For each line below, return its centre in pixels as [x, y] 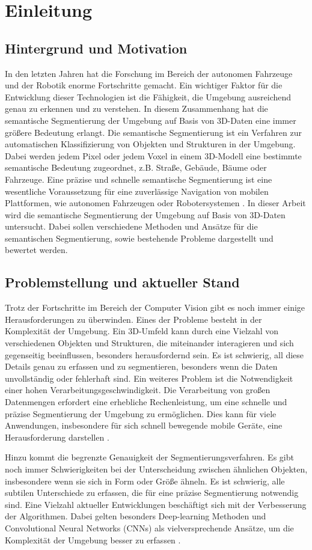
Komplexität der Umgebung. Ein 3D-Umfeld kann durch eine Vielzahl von [142, 331]
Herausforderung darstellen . [57, 437]
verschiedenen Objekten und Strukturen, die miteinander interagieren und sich [149, 343]
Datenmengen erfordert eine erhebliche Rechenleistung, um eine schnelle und [146, 402]
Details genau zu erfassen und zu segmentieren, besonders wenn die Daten [141, 366]
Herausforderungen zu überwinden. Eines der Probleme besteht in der [133, 319]
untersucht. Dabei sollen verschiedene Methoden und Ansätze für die [131, 226]
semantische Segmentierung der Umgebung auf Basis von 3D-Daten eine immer [151, 120]
